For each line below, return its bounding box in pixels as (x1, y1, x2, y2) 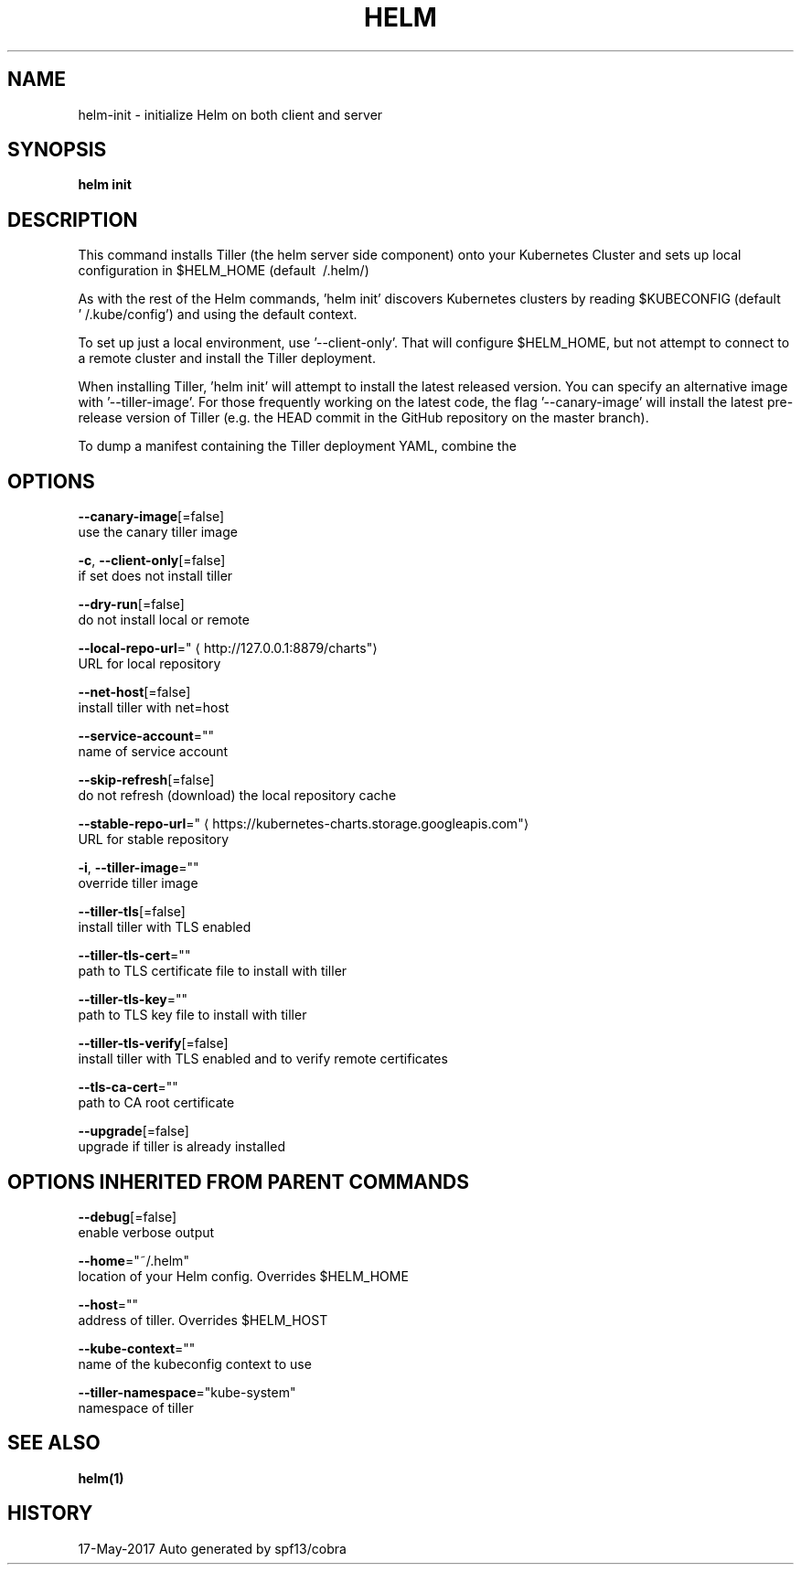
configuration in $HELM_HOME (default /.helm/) (78, 262, 369, 279)
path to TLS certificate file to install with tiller (78, 963, 347, 979)
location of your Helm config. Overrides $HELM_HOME (78, 1267, 409, 1284)
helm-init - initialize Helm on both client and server (78, 106, 383, 123)
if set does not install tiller (78, 568, 233, 584)
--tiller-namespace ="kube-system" (78, 1384, 296, 1400)
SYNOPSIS (7, 138, 107, 162)
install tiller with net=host (78, 700, 230, 716)
